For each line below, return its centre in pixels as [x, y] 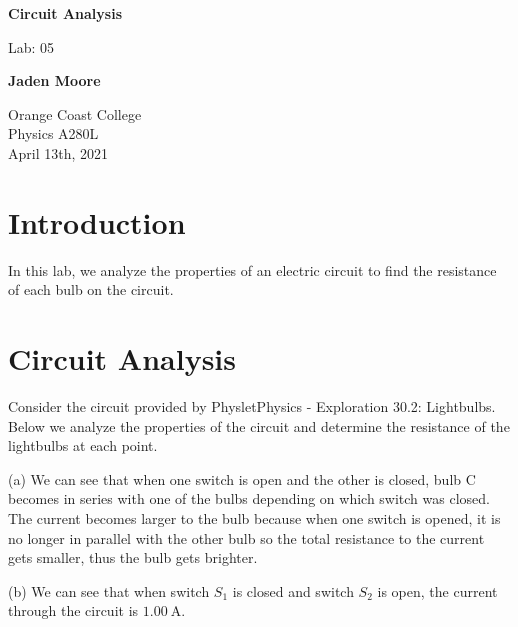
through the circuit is [73, 610]
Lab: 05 [31, 46]
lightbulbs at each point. [83, 445]
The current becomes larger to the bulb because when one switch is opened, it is [254, 517]
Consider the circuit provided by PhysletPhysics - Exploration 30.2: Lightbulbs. [252, 406]
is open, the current [437, 590]
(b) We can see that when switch [109, 590]
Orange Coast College [75, 113]
